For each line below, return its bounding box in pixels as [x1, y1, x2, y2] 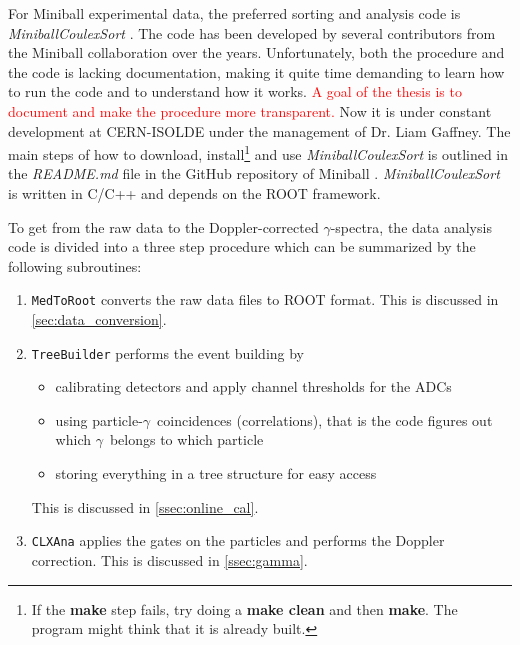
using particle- [55, 409, 143, 430]
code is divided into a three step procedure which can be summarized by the [8, 236, 476, 257]
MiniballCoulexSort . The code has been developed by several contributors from [8, 22, 496, 43]
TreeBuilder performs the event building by [31, 342, 304, 363]
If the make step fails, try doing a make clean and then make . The [31, 598, 458, 619]
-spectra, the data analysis [330, 216, 492, 237]
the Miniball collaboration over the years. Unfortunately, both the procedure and [8, 42, 505, 63]
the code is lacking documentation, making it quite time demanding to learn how [8, 61, 505, 82]
